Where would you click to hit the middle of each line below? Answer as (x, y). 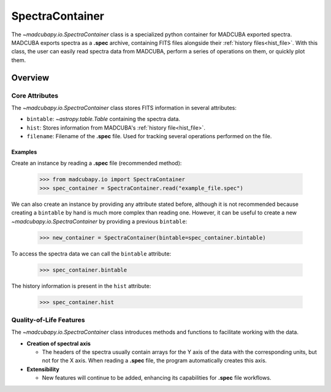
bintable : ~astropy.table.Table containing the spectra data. (104, 119)
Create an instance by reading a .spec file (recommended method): (97, 163)
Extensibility (43, 369)
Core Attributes (35, 95)
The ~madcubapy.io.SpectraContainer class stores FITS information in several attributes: (124, 108)
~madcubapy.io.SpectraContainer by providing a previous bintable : (99, 221)
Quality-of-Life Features (48, 319)
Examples (24, 152)
